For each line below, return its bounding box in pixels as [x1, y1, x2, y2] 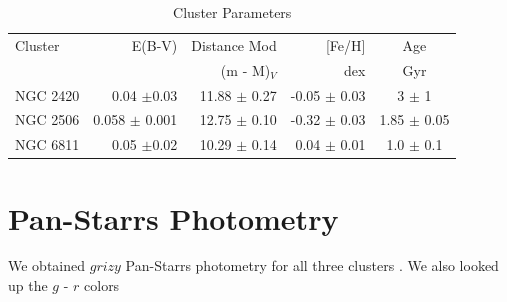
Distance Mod [191, 34, 277, 55]
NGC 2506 [15, 109, 80, 130]
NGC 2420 [15, 84, 80, 105]
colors [84, 275, 120, 296]
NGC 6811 [15, 134, 80, 155]
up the [8, 275, 48, 296]
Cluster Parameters [173, 2, 292, 22]
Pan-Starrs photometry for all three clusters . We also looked [125, 255, 499, 276]
